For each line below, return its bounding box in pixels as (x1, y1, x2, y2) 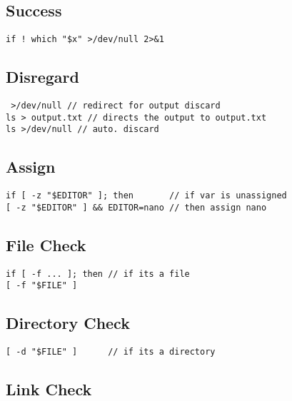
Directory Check (6, 312, 130, 334)
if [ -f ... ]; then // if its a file (6, 268, 190, 279)
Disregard (6, 66, 79, 88)
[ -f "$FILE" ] (6, 280, 78, 291)
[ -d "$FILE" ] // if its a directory (6, 347, 216, 357)
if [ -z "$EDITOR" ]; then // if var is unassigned (6, 191, 287, 201)
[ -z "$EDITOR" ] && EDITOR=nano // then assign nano (6, 202, 267, 213)
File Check (6, 233, 86, 255)
